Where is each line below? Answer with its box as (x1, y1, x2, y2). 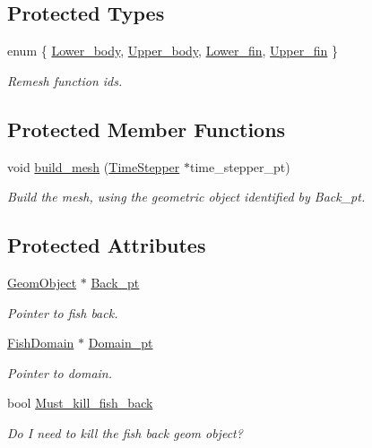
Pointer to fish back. (7, 303, 118, 322)
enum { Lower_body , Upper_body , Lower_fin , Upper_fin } (7, 41, 338, 60)
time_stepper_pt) (189, 157, 290, 176)
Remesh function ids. (7, 71, 123, 90)
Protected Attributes (7, 231, 206, 259)
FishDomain (7, 333, 74, 352)
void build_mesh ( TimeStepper (7, 157, 180, 176)
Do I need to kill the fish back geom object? (7, 423, 243, 442)
